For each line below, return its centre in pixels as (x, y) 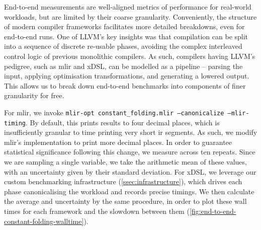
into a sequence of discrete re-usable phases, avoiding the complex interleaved (123, 46)
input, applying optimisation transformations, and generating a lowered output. (127, 76)
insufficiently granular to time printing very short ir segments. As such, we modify (131, 132)
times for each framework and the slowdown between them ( (97, 211)
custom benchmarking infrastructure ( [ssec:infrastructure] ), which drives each (123, 181)
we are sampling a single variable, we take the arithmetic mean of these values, (125, 162)
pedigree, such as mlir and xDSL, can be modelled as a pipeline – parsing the (123, 66)
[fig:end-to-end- (213, 211)
